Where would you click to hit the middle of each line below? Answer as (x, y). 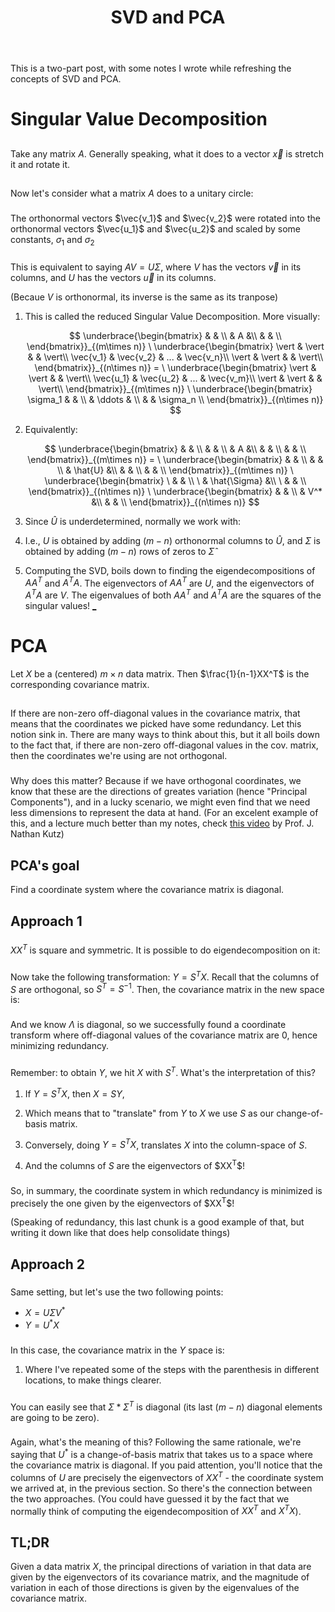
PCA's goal (45, 865)
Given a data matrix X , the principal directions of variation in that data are (161, 1567)
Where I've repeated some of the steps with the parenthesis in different (172, 1369)
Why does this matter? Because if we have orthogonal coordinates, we (156, 781)
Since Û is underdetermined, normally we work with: (133, 521)
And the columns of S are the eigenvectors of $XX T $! (135, 1164)
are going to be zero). (55, 1417)
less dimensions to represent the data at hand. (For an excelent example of (164, 813)
